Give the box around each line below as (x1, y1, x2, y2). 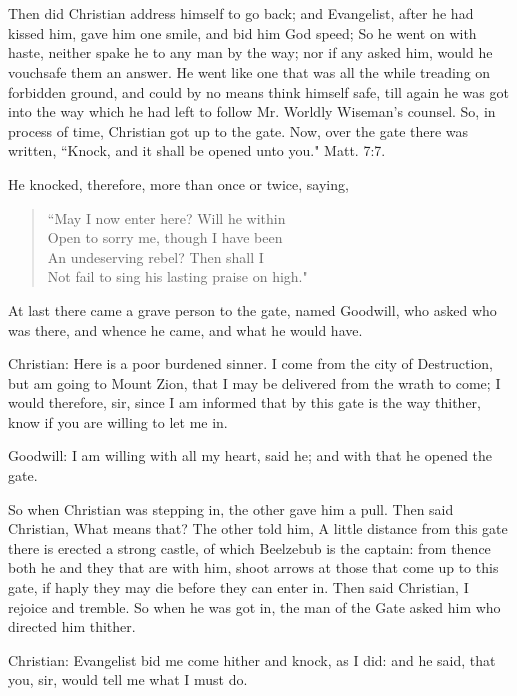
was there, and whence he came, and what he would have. (8, 319, 363, 340)
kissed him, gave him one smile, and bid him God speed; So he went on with (8, 22, 477, 43)
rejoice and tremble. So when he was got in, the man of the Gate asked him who (8, 596, 501, 617)
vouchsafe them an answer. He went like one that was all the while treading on (8, 61, 491, 82)
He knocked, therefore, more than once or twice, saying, (8, 173, 349, 194)
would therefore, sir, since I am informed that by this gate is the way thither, (8, 392, 481, 413)
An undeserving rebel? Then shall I (47, 246, 264, 267)
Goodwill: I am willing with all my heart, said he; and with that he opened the (8, 445, 493, 466)
